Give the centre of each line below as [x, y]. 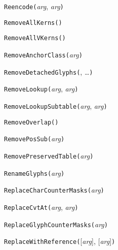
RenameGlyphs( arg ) [34, 173]
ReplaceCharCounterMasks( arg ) [54, 190]
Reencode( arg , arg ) [34, 6]
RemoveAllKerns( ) [33, 23]
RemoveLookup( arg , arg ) [41, 89]
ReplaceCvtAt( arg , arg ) [41, 207]
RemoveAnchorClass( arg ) [43, 54]
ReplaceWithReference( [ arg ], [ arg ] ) [60, 241]
